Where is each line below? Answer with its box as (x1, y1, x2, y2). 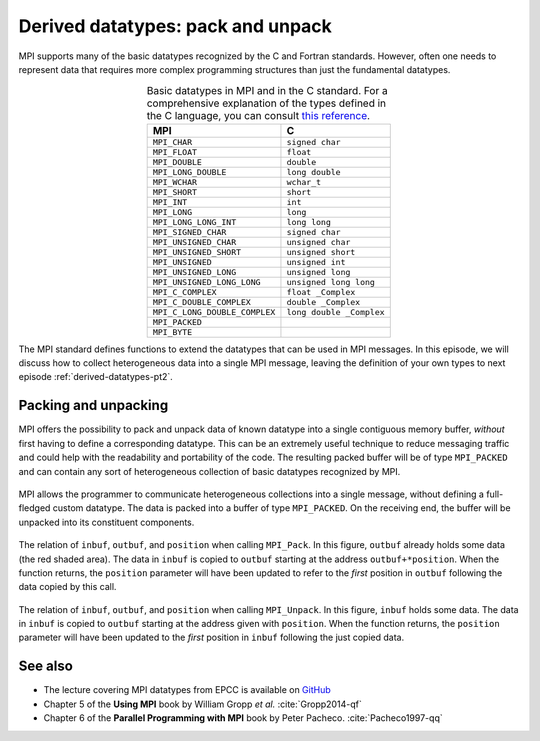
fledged (18, 502, 51, 514)
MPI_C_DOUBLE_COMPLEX (152, 296, 252, 307)
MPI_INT (152, 196, 188, 207)
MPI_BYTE (152, 326, 193, 337)
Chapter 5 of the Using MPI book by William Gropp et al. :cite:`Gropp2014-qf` (43, 698, 362, 710)
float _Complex (286, 286, 356, 297)
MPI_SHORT (152, 186, 198, 197)
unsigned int (286, 256, 346, 267)
